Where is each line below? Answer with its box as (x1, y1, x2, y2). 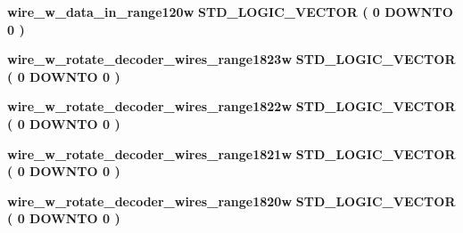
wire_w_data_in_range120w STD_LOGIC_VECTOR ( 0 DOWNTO (7, 3, 453, 20)
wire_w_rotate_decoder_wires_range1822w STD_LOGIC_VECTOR (7, 97, 456, 116)
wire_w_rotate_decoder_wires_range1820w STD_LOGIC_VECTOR (7, 191, 456, 210)
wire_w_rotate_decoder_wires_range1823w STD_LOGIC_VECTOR (7, 50, 456, 68)
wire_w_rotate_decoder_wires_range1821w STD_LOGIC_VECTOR (7, 144, 456, 163)
